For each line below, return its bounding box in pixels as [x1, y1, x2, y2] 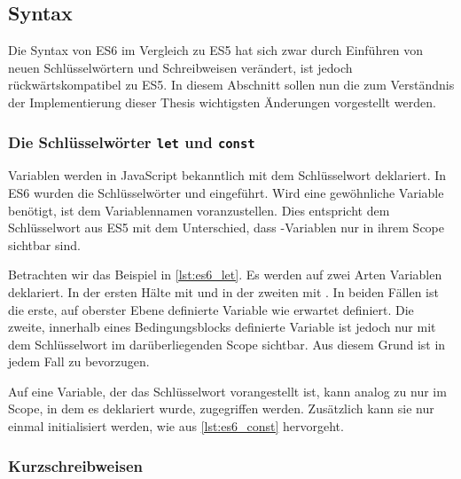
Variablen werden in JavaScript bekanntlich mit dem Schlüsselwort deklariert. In [8, 166, 447, 185]
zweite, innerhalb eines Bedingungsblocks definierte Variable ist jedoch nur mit [8, 318, 436, 336]
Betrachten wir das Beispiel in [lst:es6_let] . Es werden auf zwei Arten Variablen [8, 265, 442, 284]
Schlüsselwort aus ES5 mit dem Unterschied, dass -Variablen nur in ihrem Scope [8, 218, 445, 237]
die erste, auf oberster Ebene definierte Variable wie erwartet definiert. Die [8, 300, 414, 318]
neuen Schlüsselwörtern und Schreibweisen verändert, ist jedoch [8, 58, 353, 76]
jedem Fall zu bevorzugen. [8, 352, 150, 371]
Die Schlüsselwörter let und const [8, 130, 255, 153]
